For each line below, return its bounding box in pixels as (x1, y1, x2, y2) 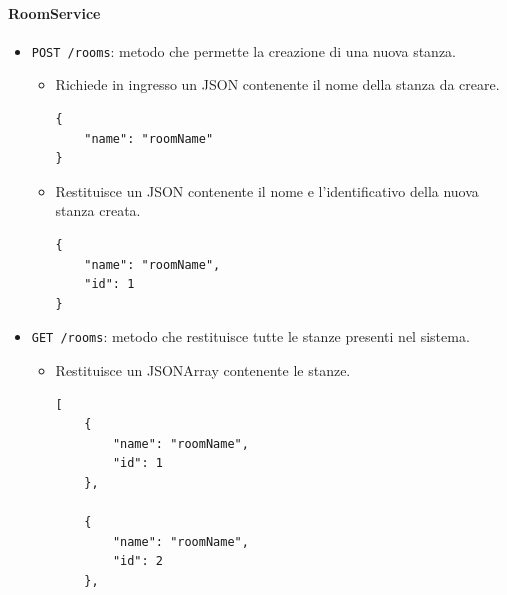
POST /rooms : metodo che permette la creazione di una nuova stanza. (31, 40, 456, 61)
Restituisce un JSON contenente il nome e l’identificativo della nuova (55, 180, 479, 201)
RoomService (8, 2, 101, 23)
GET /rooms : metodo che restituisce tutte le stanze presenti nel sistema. (31, 326, 470, 347)
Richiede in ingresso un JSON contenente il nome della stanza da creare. (55, 74, 500, 95)
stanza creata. (55, 200, 141, 221)
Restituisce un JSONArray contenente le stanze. (55, 360, 351, 381)
